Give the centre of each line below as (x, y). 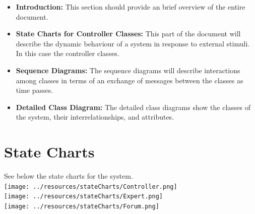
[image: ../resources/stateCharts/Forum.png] (82, 206)
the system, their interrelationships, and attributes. (95, 117)
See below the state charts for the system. (69, 176)
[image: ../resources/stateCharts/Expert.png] (83, 197)
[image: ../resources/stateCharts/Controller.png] (91, 186)
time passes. (35, 90)
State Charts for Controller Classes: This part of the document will (128, 34)
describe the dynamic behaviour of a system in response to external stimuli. (133, 43)
